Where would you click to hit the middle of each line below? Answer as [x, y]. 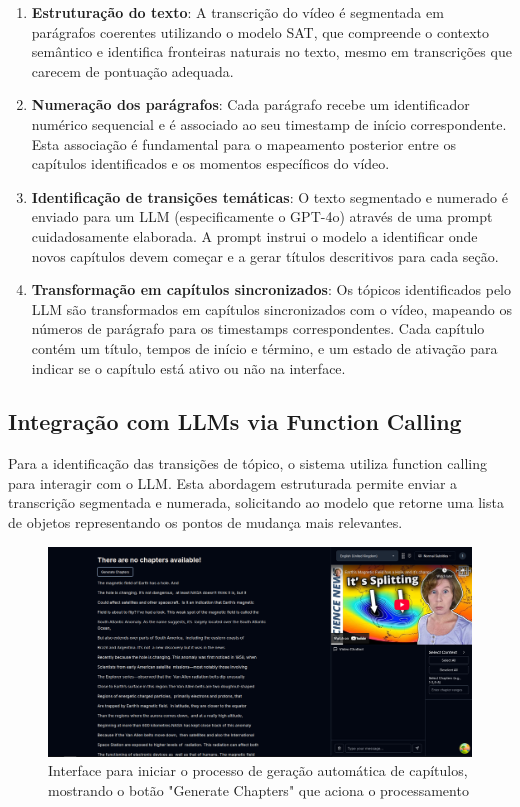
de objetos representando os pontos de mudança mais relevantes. [205, 522]
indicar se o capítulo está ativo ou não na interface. [188, 367]
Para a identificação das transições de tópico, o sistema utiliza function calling [247, 463]
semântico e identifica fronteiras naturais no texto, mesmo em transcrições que [271, 51]
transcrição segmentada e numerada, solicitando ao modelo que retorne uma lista [256, 502]
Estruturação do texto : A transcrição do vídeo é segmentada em [237, 12]
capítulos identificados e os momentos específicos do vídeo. [210, 163]
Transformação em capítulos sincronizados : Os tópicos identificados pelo [271, 289]
